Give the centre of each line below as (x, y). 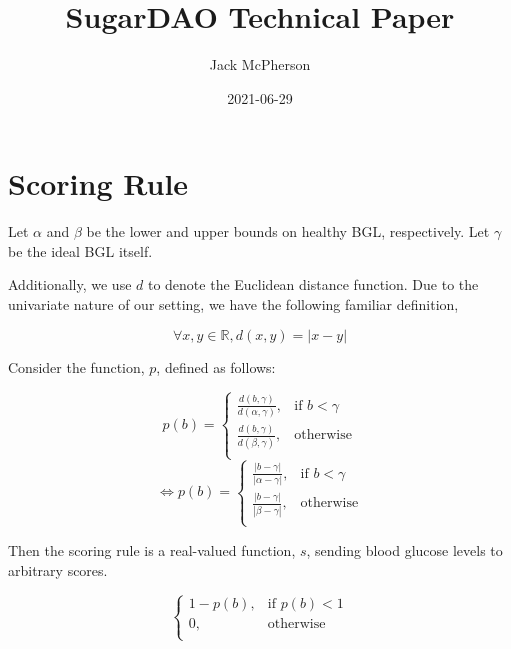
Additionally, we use (70, 284)
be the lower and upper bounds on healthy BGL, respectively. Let (288, 231)
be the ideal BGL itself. (80, 250)
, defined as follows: (216, 366)
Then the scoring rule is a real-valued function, (152, 549)
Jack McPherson (260, 64)
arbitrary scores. (58, 569)
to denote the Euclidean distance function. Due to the (313, 284)
